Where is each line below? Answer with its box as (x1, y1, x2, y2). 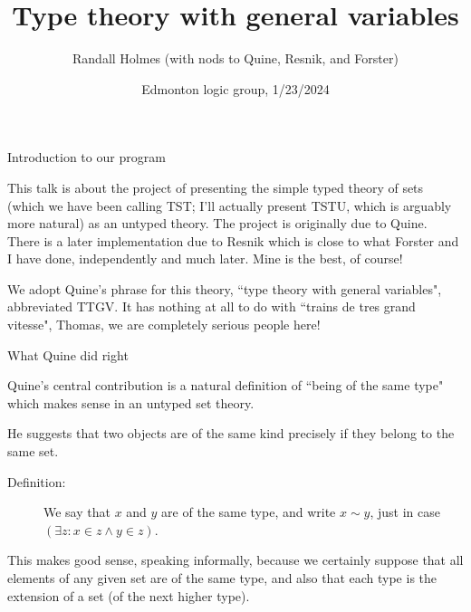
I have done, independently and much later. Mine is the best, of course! (7, 249, 403, 268)
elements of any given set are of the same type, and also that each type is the (7, 569, 437, 587)
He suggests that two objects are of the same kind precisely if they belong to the (7, 424, 455, 443)
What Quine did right (7, 345, 129, 364)
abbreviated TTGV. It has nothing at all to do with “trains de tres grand (7, 297, 416, 316)
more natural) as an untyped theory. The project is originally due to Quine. (7, 214, 428, 233)
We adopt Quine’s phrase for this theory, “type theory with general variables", (7, 279, 442, 298)
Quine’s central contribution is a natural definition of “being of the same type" (7, 376, 444, 395)
